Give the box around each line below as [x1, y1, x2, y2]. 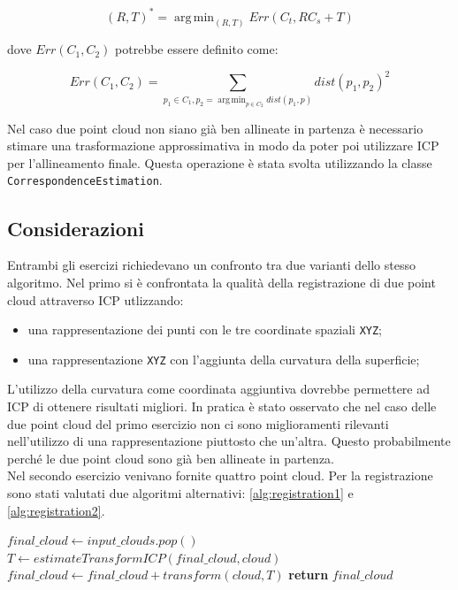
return [288, 565, 329, 584]
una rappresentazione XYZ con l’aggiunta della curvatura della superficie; [27, 349, 420, 368]
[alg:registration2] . [7, 501, 105, 519]
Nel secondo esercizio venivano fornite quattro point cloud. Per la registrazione [7, 466, 433, 485]
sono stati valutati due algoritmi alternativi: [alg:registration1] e [7, 483, 354, 502]
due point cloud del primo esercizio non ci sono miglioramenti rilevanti [7, 414, 389, 433]
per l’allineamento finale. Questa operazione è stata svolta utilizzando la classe [7, 153, 432, 172]
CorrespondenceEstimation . [7, 171, 163, 189]
